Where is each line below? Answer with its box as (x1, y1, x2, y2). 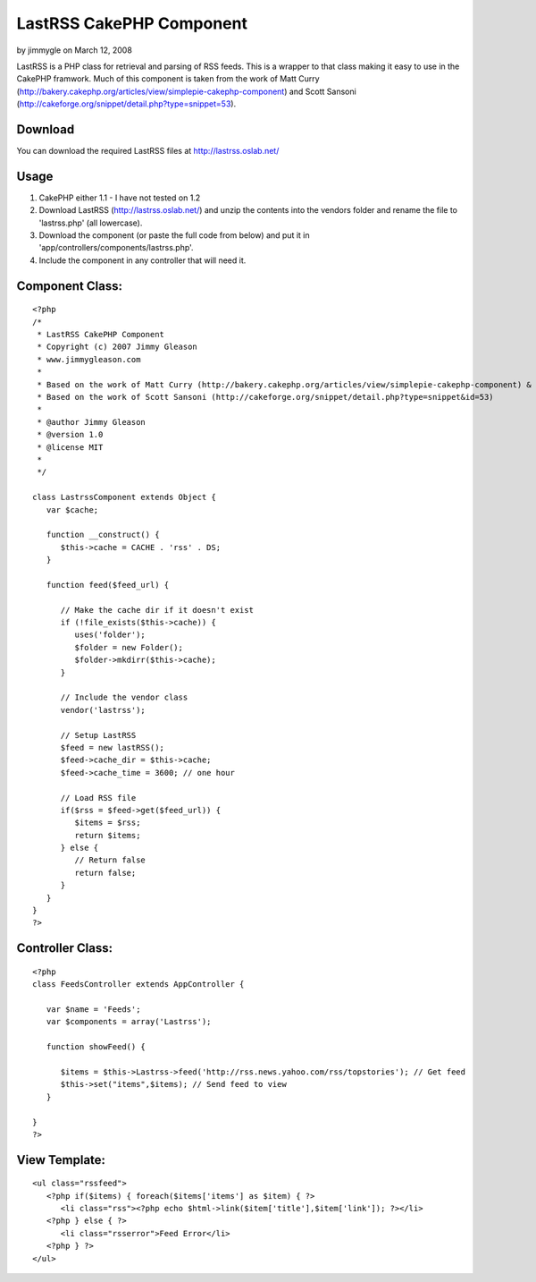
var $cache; (46, 505, 99, 514)
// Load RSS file (60, 793, 137, 802)
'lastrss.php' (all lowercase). (38, 217, 143, 228)
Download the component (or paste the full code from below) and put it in (38, 230, 310, 241)
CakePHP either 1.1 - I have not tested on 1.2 (38, 192, 201, 203)
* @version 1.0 (37, 429, 104, 440)
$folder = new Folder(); (74, 642, 183, 652)
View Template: (16, 1152, 106, 1167)
